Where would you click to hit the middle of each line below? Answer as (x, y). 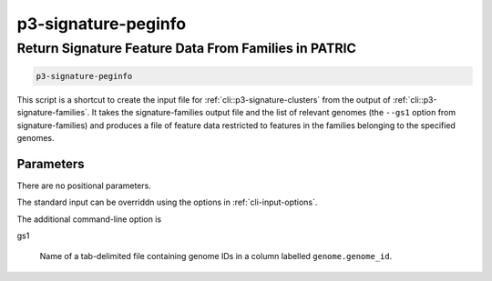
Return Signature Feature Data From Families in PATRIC (187, 48)
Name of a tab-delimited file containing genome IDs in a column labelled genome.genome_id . (216, 256)
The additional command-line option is (89, 219)
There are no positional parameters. (84, 186)
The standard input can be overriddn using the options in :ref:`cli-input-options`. (167, 202)
